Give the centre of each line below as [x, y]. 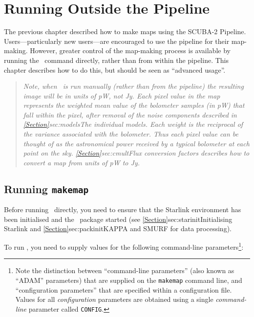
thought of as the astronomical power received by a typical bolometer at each [136, 143]
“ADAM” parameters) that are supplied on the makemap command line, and [129, 280]
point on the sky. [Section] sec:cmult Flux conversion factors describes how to [136, 153]
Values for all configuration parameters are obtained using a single [114, 299]
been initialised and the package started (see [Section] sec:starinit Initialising [118, 219]
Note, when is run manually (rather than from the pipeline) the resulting [133, 86]
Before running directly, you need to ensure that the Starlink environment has [123, 209]
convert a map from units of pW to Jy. [81, 162]
